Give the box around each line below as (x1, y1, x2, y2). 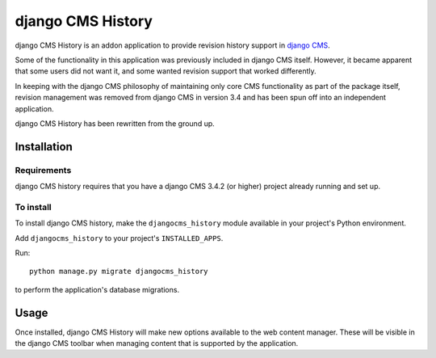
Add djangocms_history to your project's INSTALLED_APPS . (15, 233, 224, 242)
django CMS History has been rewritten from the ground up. (15, 118, 216, 128)
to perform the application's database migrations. (15, 284, 180, 294)
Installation (15, 140, 73, 154)
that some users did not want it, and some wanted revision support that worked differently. (15, 66, 317, 76)
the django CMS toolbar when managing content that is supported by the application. (15, 339, 299, 348)
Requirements (15, 164, 72, 175)
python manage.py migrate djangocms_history (29, 267, 209, 276)
